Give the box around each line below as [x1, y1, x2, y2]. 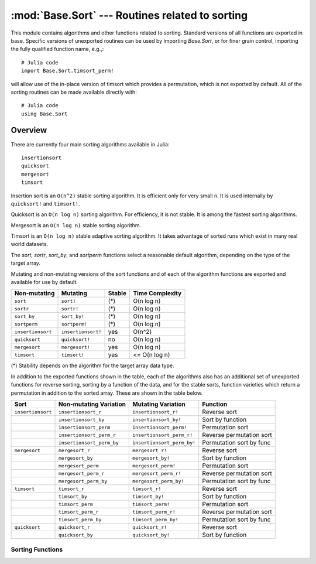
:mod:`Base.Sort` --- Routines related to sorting [11, 9, 248, 22]
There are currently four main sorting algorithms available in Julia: [11, 141, 170, 148]
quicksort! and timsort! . [11, 200, 80, 207]
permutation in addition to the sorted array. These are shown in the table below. [11, 389, 203, 396]
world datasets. [11, 241, 49, 248]
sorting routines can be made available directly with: [11, 88, 137, 95]
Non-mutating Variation [58, 400, 126, 408]
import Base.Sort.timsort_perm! [21, 67, 114, 74]
